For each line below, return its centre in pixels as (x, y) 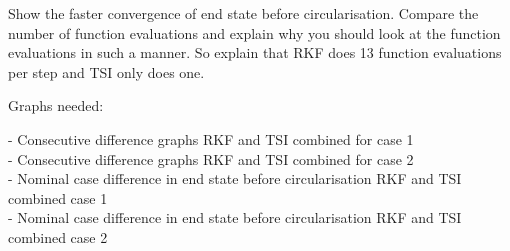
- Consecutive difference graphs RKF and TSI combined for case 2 (211, 158)
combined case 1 (58, 197)
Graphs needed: (56, 105)
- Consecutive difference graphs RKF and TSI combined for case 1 (211, 138)
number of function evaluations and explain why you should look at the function (254, 32)
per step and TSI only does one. (106, 71)
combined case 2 (58, 236)
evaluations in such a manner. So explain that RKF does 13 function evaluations (255, 52)
